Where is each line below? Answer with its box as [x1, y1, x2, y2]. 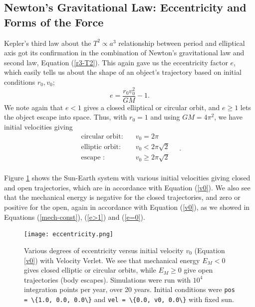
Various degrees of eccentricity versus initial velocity [24, 245, 184, 255]
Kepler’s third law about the [4, 37, 91, 48]
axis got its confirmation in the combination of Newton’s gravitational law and [4, 47, 245, 58]
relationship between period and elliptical [118, 37, 245, 48]
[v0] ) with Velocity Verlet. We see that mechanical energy [24, 255, 200, 265]
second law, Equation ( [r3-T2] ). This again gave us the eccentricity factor [4, 57, 228, 67]
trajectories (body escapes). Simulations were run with [24, 274, 191, 285]
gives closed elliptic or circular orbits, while [24, 265, 156, 275]
